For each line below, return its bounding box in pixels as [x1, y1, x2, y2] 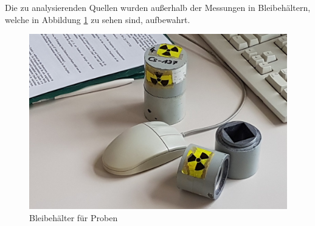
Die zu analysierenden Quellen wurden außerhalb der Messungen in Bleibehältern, [5, 1, 311, 13]
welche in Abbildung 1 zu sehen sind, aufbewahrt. [5, 13, 190, 25]
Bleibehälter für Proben [29, 211, 118, 224]
